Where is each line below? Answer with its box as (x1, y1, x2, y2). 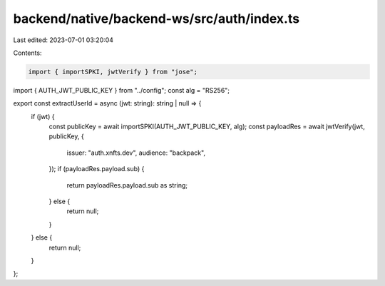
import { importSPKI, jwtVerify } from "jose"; (28, 68, 197, 76)
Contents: (13, 48, 42, 57)
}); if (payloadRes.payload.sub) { (48, 165, 145, 173)
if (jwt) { (31, 112, 55, 121)
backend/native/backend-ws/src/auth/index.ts (13, 11, 299, 26)
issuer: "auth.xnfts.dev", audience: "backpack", (66, 148, 206, 157)
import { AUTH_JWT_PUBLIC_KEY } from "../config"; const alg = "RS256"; (13, 86, 230, 94)
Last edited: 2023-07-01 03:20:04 (13, 36, 114, 44)
